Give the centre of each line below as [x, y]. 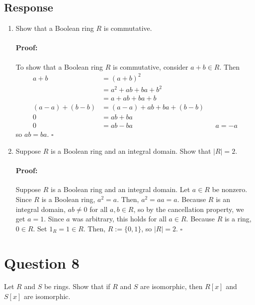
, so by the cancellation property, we [189, 209]
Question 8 [42, 262]
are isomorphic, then [171, 286]
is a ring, [238, 219]
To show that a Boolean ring [59, 66]
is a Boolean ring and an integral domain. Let [121, 189]
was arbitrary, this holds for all [119, 219]
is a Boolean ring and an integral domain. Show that [131, 151]
